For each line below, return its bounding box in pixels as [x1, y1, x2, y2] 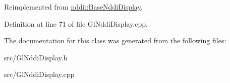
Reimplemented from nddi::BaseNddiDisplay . [4, 2, 143, 12]
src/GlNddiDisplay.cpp [4, 69, 75, 79]
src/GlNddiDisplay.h [4, 52, 68, 62]
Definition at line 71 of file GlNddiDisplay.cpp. [4, 18, 148, 29]
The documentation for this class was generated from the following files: [4, 35, 226, 46]
